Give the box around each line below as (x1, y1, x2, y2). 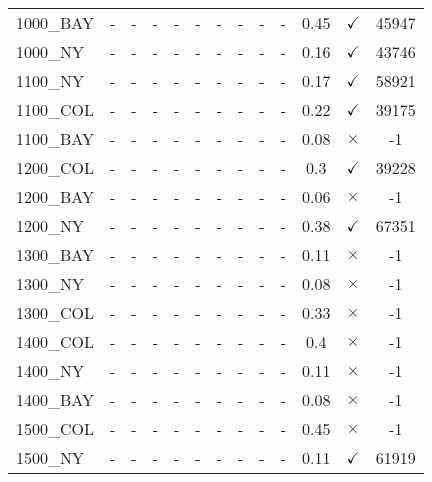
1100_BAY (16, 127, 95, 150)
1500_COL (16, 417, 95, 440)
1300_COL (16, 301, 95, 324)
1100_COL (16, 98, 95, 121)
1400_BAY (16, 388, 95, 411)
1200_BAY (16, 185, 95, 208)
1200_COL (16, 156, 95, 179)
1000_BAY (16, 11, 95, 34)
